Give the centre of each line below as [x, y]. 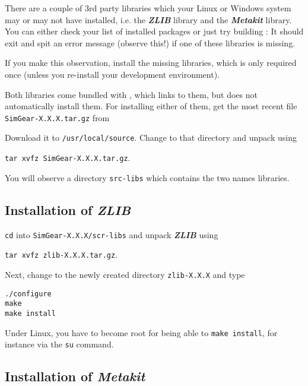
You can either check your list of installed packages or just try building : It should [154, 31]
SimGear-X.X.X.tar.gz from [57, 117]
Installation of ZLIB [68, 209]
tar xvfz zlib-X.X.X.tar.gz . [61, 254]
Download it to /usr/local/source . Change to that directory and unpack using [151, 137]
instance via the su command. [59, 344]
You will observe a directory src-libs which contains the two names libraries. [147, 177]
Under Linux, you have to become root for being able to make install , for [141, 332]
